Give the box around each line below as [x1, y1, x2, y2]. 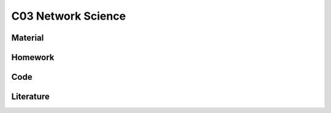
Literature [11, 92, 50, 102]
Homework [11, 52, 55, 63]
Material [11, 33, 44, 43]
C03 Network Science [11, 9, 126, 23]
